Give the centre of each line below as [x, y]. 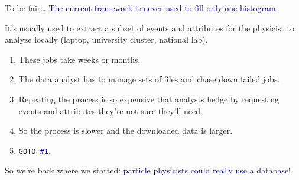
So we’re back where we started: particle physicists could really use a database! [148, 170]
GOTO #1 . [35, 150]
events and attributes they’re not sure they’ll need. [110, 110]
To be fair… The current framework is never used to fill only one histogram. [142, 8]
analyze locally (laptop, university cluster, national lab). [106, 39]
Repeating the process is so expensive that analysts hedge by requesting [149, 99]
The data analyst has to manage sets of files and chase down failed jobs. [149, 79]
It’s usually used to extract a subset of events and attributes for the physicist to [150, 28]
